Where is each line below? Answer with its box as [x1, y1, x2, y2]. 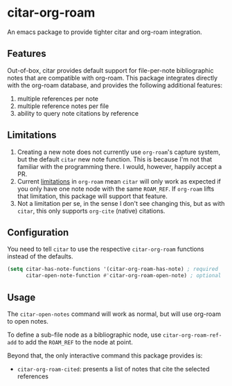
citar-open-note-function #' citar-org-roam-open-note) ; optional [25, 272, 222, 279]
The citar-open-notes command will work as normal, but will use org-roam [7, 310, 222, 318]
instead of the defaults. [7, 252, 73, 261]
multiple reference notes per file [17, 102, 109, 110]
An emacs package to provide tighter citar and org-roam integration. [7, 28, 202, 36]
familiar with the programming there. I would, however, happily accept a [17, 162, 222, 170]
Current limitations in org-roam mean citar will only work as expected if [17, 177, 222, 185]
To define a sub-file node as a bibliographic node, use [7, 331, 161, 339]
